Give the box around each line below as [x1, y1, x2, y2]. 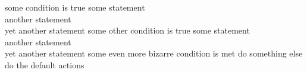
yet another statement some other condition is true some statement [5, 24, 250, 36]
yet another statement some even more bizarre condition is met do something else [5, 47, 303, 59]
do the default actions [5, 58, 84, 71]
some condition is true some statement [5, 1, 145, 13]
